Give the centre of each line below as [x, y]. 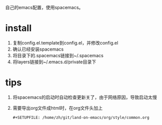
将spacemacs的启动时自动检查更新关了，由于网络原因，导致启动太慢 [85, 97]
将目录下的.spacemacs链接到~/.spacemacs [58, 55]
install [19, 28]
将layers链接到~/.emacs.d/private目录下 [54, 62]
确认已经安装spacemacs [38, 49]
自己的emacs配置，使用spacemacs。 [44, 7]
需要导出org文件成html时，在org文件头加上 [58, 108]
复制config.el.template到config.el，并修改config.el [65, 43]
